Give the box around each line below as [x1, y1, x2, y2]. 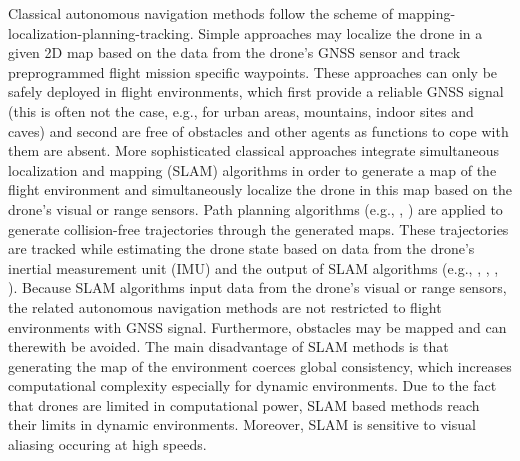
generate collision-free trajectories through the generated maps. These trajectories [8, 218, 509, 239]
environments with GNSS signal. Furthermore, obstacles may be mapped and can [8, 316, 507, 337]
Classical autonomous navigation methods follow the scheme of [8, 3, 393, 23]
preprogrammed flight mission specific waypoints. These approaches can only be [8, 61, 498, 82]
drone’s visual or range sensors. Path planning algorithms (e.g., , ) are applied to [8, 198, 503, 219]
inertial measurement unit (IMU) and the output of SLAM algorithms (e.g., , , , [8, 257, 499, 278]
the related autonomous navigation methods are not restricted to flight [8, 296, 442, 317]
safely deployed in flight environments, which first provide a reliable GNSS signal [8, 81, 504, 102]
